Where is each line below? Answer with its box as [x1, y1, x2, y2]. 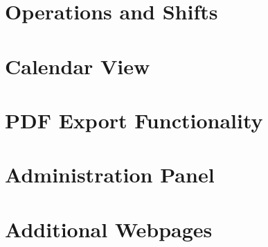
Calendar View [5, 51, 150, 80]
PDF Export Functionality [5, 105, 263, 134]
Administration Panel [5, 160, 215, 189]
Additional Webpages [5, 214, 213, 243]
